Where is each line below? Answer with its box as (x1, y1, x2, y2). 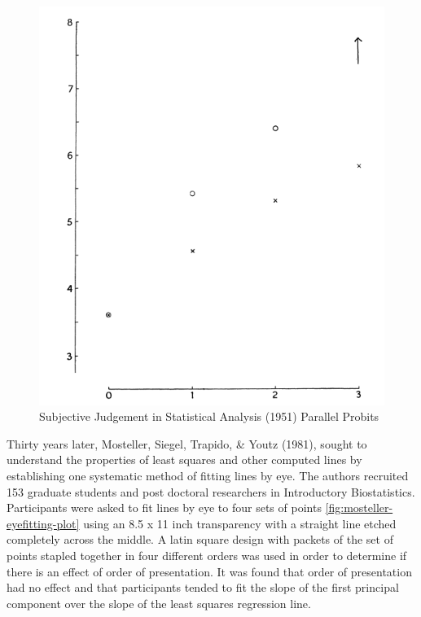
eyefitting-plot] (7, 514, 80, 532)
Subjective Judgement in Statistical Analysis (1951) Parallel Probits (39, 408, 379, 425)
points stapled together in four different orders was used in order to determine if (7, 546, 407, 563)
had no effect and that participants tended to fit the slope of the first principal (7, 579, 399, 596)
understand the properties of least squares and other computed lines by (7, 451, 362, 468)
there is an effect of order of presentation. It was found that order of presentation (7, 562, 412, 580)
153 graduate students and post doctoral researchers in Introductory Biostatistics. (7, 483, 415, 500)
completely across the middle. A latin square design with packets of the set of (7, 531, 393, 548)
